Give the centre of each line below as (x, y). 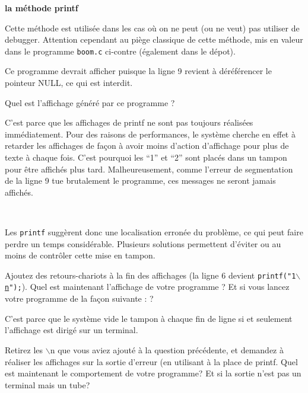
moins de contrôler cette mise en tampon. (80, 255)
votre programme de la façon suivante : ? (79, 298)
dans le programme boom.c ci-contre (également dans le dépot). (120, 51)
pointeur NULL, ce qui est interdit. (69, 83)
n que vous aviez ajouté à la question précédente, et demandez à (167, 349)
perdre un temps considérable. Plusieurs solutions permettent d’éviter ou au (143, 243)
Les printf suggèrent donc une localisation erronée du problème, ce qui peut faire (154, 231)
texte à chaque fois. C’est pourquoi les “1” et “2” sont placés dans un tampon (146, 157)
